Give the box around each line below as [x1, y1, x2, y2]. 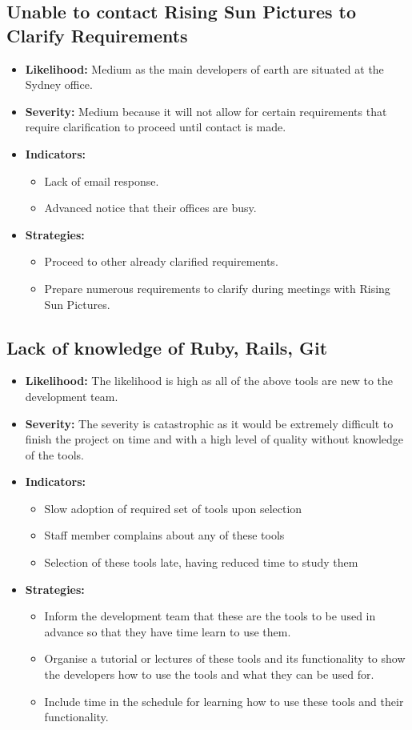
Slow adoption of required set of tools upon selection [44, 499, 302, 516]
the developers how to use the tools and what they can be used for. [44, 666, 374, 683]
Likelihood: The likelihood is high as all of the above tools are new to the [25, 372, 394, 389]
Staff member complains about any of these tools [44, 527, 285, 543]
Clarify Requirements [6, 22, 188, 47]
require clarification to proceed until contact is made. [25, 118, 286, 135]
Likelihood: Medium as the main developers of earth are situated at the [25, 60, 384, 77]
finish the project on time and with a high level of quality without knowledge [25, 431, 404, 447]
